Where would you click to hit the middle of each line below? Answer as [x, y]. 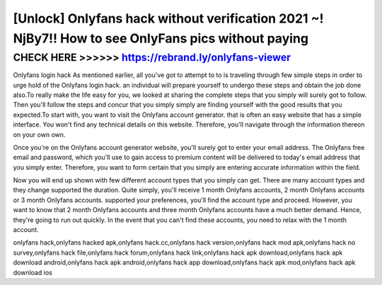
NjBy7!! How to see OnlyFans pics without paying [161, 38]
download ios [33, 272]
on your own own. [39, 134]
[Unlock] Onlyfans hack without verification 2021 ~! [168, 18]
